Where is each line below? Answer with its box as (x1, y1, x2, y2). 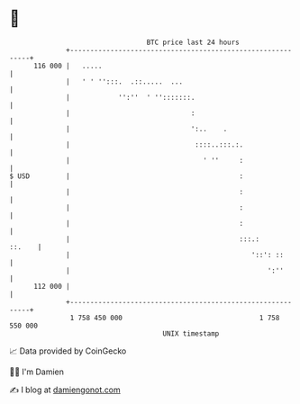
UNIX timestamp (162, 328, 220, 338)
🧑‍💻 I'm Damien (9, 366, 65, 377)
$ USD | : (9, 171, 244, 181)
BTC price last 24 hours (146, 38, 241, 47)
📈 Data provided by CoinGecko (9, 346, 127, 356)
